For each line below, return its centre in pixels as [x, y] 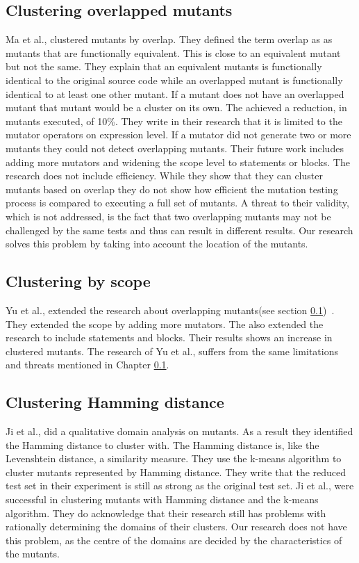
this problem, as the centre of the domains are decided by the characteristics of [174, 540]
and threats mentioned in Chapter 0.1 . [87, 365]
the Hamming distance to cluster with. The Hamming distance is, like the [162, 444]
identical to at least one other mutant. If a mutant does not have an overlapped [175, 93]
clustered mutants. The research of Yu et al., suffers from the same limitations [172, 351]
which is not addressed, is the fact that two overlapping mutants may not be [168, 216]
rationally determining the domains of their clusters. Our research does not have [176, 527]
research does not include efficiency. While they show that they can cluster [164, 176]
